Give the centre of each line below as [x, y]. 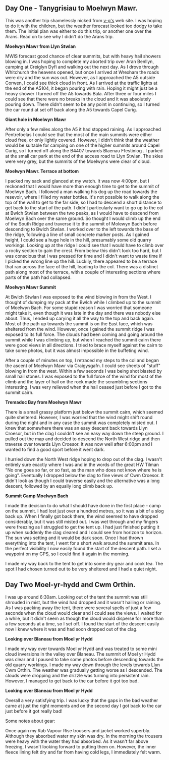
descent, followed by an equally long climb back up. [59, 486]
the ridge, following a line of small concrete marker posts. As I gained [77, 235]
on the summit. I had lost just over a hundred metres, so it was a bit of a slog [84, 511]
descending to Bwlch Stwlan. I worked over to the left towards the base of [82, 229]
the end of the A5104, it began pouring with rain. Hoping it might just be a [81, 88]
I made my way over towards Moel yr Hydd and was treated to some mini [81, 649]
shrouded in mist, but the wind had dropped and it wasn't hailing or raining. [83, 602]
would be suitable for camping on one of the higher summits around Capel [82, 145]
